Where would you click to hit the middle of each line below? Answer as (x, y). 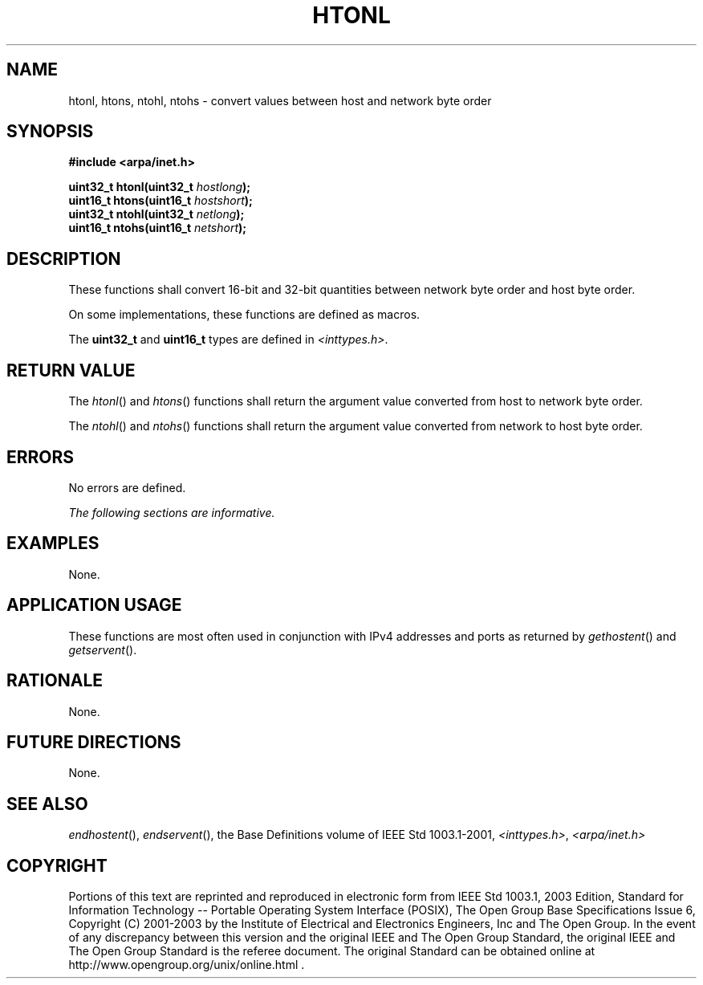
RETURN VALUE (71, 370)
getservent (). (103, 649)
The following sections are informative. (172, 512)
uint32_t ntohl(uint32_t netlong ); (156, 214)
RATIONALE (55, 681)
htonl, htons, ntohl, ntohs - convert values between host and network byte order (280, 100)
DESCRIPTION (64, 258)
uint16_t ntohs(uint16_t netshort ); (158, 228)
